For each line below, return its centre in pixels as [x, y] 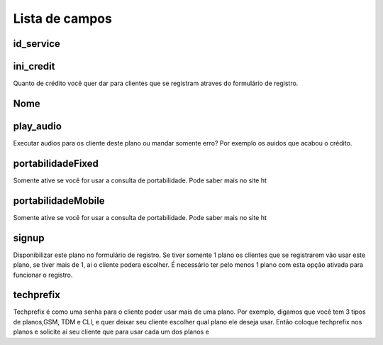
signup [29, 238]
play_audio [37, 126]
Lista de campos [63, 18]
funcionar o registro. [43, 275]
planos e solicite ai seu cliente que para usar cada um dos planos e [111, 332]
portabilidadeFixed [56, 163]
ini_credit [34, 66]
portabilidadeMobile [59, 201]
